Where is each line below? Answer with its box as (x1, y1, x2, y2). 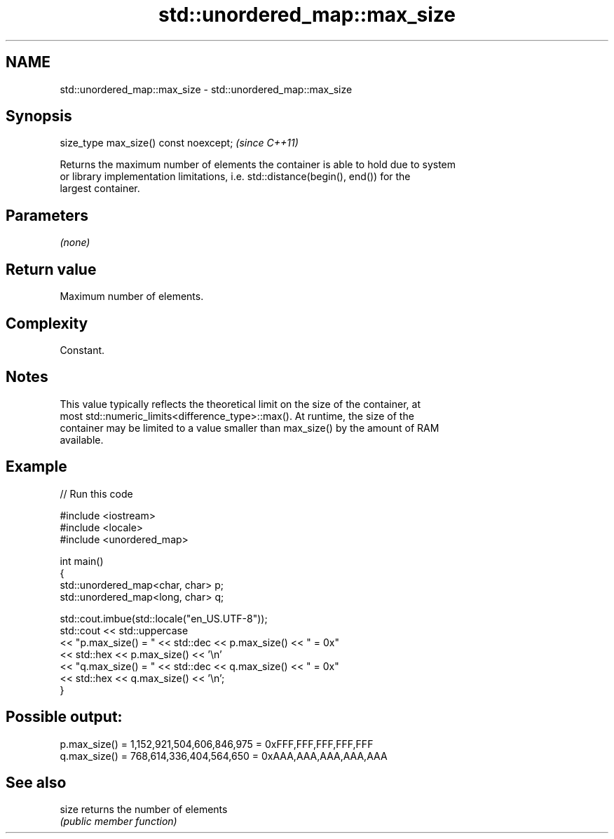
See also (6, 773, 67, 791)
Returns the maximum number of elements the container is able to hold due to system (60, 158, 456, 171)
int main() (60, 554, 104, 567)
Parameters (6, 206, 88, 224)
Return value (6, 260, 97, 278)
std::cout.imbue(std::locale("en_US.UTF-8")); (60, 612, 268, 625)
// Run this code (60, 487, 133, 500)
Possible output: (6, 708, 123, 726)
